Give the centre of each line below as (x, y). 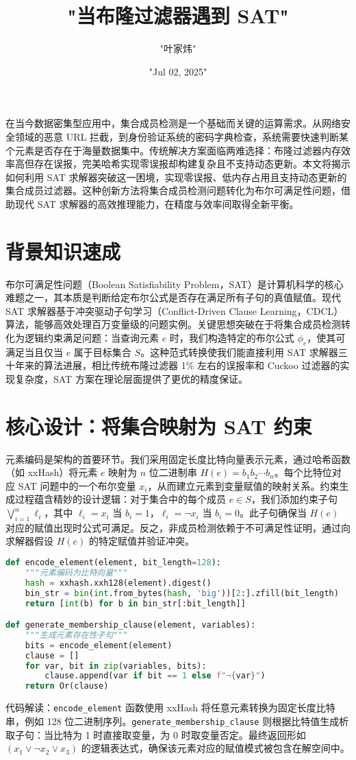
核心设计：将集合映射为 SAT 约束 (159, 426)
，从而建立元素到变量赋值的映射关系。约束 (243, 485)
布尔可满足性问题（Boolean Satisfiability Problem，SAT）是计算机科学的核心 (175, 284)
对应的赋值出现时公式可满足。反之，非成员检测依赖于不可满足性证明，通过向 (178, 527)
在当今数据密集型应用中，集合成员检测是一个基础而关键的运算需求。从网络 (173, 123)
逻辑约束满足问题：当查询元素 (91, 337)
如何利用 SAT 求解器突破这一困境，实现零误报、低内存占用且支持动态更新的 (176, 177)
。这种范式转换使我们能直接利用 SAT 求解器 (239, 352)
